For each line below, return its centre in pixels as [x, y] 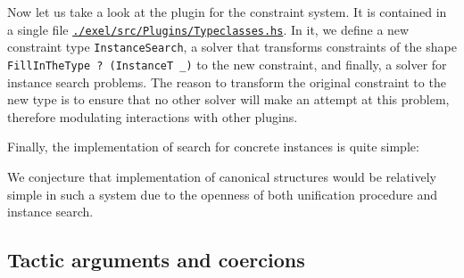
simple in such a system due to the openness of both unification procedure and [222, 194]
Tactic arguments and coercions [156, 260]
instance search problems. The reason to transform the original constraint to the [227, 82]
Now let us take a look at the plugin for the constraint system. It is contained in [227, 12]
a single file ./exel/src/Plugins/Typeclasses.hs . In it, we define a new [208, 29]
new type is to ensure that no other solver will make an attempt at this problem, [228, 99]
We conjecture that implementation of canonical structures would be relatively [222, 176]
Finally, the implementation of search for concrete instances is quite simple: [213, 147]
